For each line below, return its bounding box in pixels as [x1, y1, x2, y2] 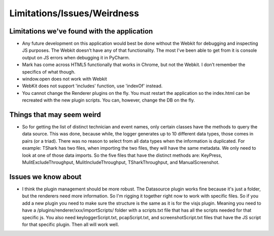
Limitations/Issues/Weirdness [9, 8, 140, 19]
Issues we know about [9, 173, 82, 181]
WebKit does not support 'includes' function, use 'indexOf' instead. [22, 83, 163, 89]
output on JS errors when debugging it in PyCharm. [22, 54, 130, 60]
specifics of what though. [22, 69, 76, 75]
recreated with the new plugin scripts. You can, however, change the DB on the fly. [22, 97, 195, 104]
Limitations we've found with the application [9, 27, 153, 36]
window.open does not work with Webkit [22, 76, 108, 82]
